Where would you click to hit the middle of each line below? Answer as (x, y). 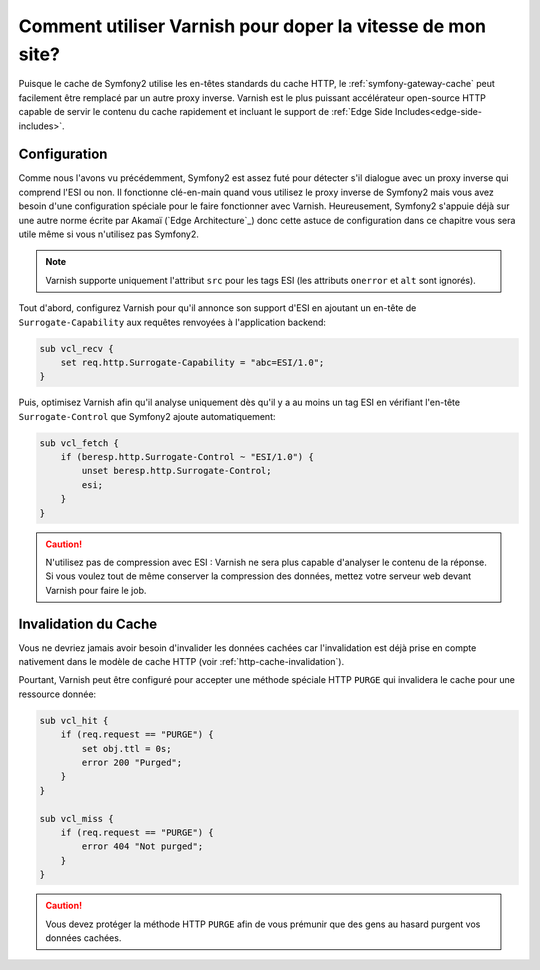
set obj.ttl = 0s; (126, 748)
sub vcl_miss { (76, 818)
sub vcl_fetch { (79, 443)
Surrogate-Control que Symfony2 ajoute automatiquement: (147, 416)
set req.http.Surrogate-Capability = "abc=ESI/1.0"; (192, 362)
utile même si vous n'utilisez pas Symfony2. (109, 234)
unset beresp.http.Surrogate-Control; (176, 471)
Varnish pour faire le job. (96, 590)
